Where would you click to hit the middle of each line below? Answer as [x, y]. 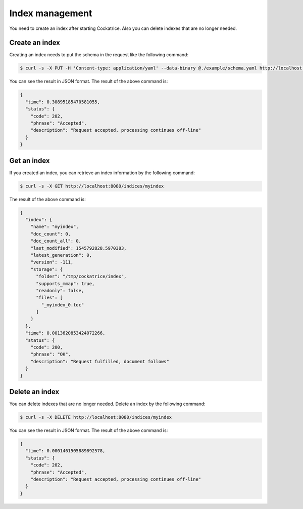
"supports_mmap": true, [65, 283]
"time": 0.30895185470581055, [63, 102]
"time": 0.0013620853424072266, [65, 333]
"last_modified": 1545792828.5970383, [79, 248]
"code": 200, [47, 347]
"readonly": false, [60, 290]
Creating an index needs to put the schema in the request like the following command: [99, 55]
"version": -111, [52, 262]
